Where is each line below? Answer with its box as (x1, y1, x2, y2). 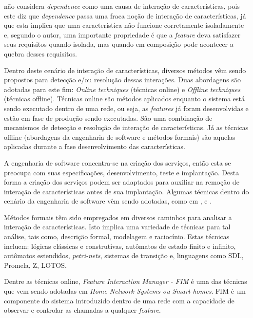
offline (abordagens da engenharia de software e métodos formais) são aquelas (4, 131, 235, 142)
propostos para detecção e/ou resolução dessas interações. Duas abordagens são (4, 75, 241, 85)
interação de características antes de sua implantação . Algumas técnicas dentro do (4, 186, 249, 196)
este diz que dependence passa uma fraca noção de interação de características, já (4, 10, 246, 20)
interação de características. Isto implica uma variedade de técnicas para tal (4, 222, 231, 232)
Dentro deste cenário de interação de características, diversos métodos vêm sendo (4, 65, 246, 75)
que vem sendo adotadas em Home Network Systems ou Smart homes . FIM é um (4, 286, 246, 296)
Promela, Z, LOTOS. (4, 260, 67, 270)
